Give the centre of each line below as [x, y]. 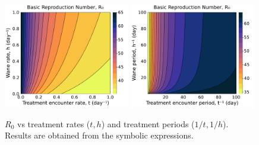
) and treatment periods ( [148, 123]
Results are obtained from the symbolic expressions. [99, 135]
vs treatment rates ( [53, 123]
